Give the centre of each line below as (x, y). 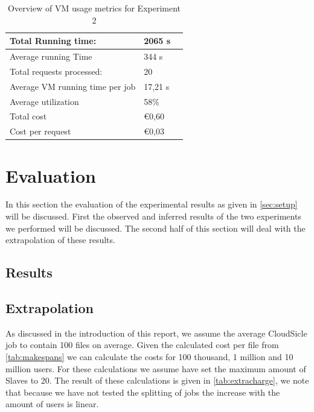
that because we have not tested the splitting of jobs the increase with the (143, 392)
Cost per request (40, 131)
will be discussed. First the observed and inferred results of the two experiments (153, 216)
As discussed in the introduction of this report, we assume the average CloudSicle (156, 333)
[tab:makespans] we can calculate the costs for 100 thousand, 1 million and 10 (149, 357)
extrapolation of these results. (60, 240)
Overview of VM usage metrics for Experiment (95, 8)
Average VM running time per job (73, 86)
